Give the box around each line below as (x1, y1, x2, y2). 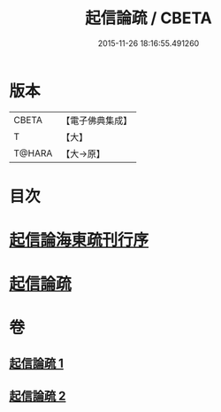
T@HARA (13, 147, 53, 159)
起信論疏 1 (9, 355, 65, 370)
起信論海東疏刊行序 (9, 230, 149, 251)
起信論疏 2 (9, 389, 66, 404)
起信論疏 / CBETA (85, 8, 212, 28)
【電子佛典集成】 (61, 114, 133, 127)
